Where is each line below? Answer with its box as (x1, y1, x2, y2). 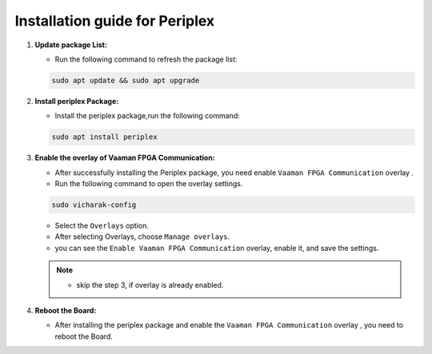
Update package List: (34, 40, 108, 50)
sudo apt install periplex (51, 133, 158, 141)
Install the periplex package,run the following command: (54, 111, 240, 121)
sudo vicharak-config (51, 201, 137, 209)
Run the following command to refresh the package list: (54, 54, 238, 64)
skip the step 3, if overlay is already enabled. (76, 280, 224, 289)
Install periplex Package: (34, 96, 119, 105)
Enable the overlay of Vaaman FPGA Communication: (34, 153, 215, 163)
